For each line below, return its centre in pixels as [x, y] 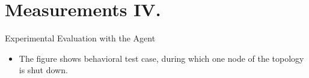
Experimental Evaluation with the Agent [80, 38]
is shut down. [43, 70]
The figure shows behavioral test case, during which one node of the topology [161, 58]
